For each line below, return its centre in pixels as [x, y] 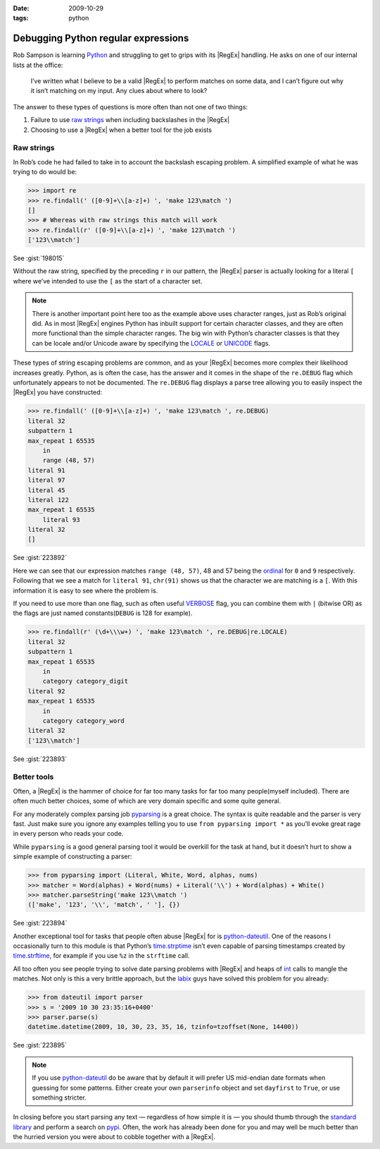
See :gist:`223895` [40, 1045]
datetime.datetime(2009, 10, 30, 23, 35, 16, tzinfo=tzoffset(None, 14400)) [163, 1027]
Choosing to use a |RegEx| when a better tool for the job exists [121, 130]
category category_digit [85, 681]
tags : [21, 18]
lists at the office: [38, 65]
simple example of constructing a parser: [72, 856]
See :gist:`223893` [40, 759]
